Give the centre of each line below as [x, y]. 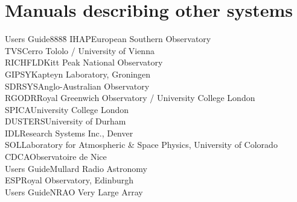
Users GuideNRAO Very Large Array [74, 191]
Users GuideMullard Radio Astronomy [76, 168]
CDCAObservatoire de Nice [56, 157]
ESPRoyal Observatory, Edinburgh [69, 180]
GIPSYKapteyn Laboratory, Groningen [78, 74]
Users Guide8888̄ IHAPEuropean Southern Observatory [108, 39]
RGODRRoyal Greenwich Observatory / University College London [130, 98]
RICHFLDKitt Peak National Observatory [84, 62]
